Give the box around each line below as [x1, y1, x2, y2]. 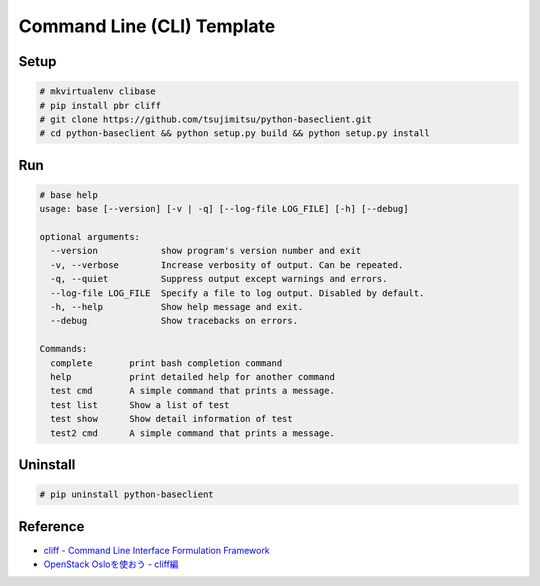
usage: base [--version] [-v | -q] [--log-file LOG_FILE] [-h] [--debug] [39, 203, 409, 215]
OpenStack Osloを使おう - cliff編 [43, 558, 179, 570]
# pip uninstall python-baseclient [39, 489, 214, 500]
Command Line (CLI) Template [18, 15, 276, 37]
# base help [39, 189, 99, 200]
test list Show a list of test [50, 399, 230, 410]
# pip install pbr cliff [39, 100, 162, 111]
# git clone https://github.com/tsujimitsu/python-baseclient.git [39, 113, 372, 125]
